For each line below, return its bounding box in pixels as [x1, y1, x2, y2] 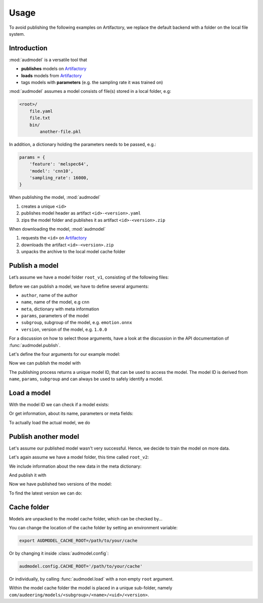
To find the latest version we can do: [9, 490, 82, 496]
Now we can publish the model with [9, 360, 81, 366]
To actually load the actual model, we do [9, 419, 90, 425]
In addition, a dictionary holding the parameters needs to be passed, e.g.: [9, 141, 156, 147]
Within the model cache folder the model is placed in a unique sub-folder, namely [9, 585, 172, 591]
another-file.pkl [39, 129, 81, 134]
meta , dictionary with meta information [21, 306, 99, 312]
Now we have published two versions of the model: [9, 481, 112, 487]
